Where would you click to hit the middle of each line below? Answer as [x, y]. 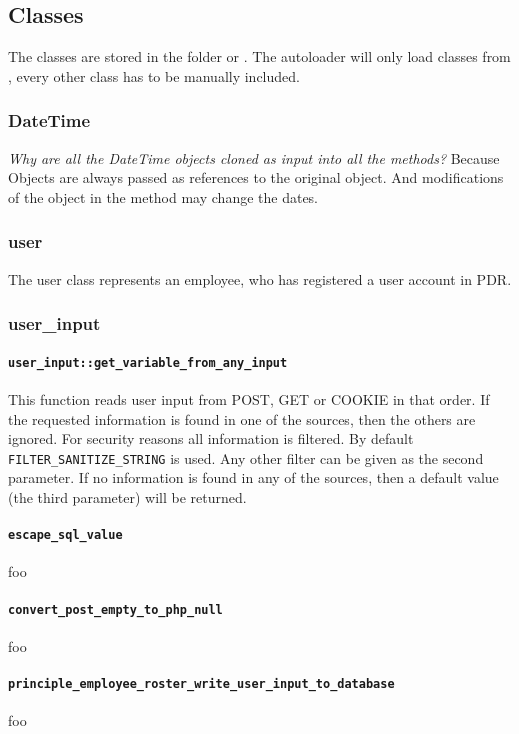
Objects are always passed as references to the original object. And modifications [256, 177]
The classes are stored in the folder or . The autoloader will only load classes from [259, 56]
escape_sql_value [65, 535]
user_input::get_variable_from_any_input [148, 362]
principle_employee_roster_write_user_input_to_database [201, 684]
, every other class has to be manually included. [154, 75]
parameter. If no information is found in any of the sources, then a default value [253, 477]
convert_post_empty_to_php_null [115, 609]
